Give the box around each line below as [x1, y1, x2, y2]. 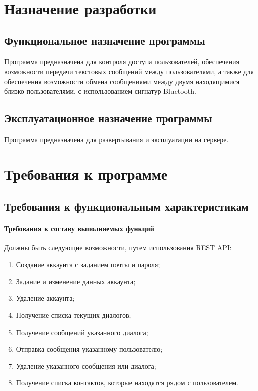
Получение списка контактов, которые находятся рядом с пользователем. [16, 377, 238, 388]
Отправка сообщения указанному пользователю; [16, 344, 163, 354]
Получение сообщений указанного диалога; [16, 327, 148, 337]
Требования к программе [4, 163, 168, 184]
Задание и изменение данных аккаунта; [16, 276, 136, 286]
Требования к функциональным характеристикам [4, 198, 249, 214]
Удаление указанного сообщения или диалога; [16, 360, 156, 371]
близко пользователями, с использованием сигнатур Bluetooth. [4, 86, 196, 96]
